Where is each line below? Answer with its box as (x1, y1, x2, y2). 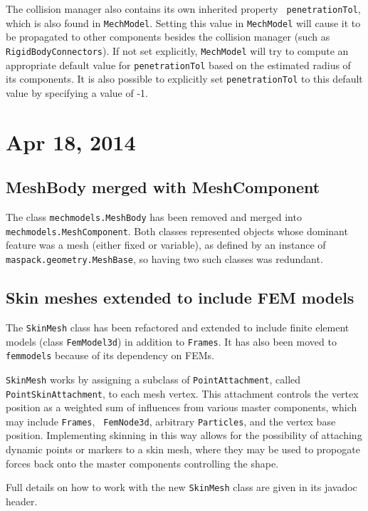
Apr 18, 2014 (6, 127, 136, 156)
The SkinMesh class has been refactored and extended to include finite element (6, 319, 349, 334)
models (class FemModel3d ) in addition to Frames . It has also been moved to (6, 334, 337, 349)
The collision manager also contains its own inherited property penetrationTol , (6, 1, 361, 16)
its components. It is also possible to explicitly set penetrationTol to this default (6, 71, 363, 86)
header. (6, 493, 38, 508)
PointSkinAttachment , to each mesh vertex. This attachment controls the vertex (6, 386, 359, 401)
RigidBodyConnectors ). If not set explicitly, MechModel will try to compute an (6, 43, 349, 58)
